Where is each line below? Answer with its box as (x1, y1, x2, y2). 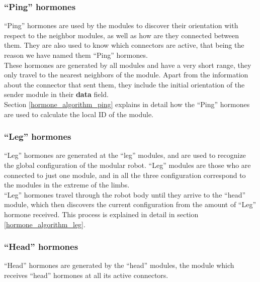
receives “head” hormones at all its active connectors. (4, 269, 168, 280)
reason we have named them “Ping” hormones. (4, 50, 148, 60)
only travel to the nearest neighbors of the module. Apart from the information (4, 69, 248, 80)
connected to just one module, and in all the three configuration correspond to (4, 169, 246, 180)
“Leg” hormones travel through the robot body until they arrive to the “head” (4, 189, 246, 200)
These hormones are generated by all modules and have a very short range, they (4, 59, 251, 70)
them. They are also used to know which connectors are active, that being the (4, 40, 244, 50)
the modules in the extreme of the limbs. (4, 179, 130, 190)
